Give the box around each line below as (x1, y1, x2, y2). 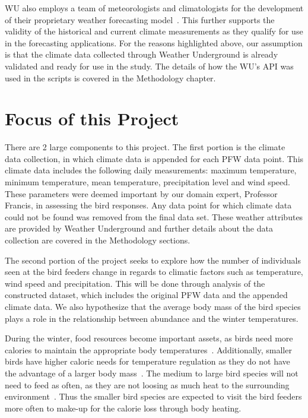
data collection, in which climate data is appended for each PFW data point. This (5, 152, 304, 164)
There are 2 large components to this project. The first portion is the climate (5, 141, 285, 153)
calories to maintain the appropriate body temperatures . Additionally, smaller (5, 343, 292, 356)
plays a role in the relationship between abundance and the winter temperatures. (5, 312, 299, 324)
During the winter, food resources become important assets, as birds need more (5, 332, 293, 344)
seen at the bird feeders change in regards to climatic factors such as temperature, (5, 265, 303, 278)
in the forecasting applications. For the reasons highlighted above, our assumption (5, 36, 303, 49)
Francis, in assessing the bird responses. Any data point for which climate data (5, 199, 292, 211)
